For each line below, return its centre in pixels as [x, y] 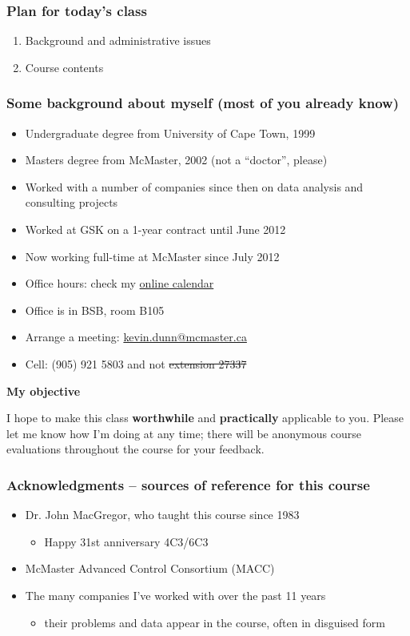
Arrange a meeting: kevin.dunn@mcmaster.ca [136, 337]
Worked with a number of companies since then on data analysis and [194, 186]
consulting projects [72, 202]
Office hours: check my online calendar [119, 283]
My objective [44, 390]
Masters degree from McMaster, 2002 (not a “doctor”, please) [176, 160]
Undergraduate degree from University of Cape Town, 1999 [170, 133]
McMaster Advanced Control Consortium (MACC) [150, 568]
